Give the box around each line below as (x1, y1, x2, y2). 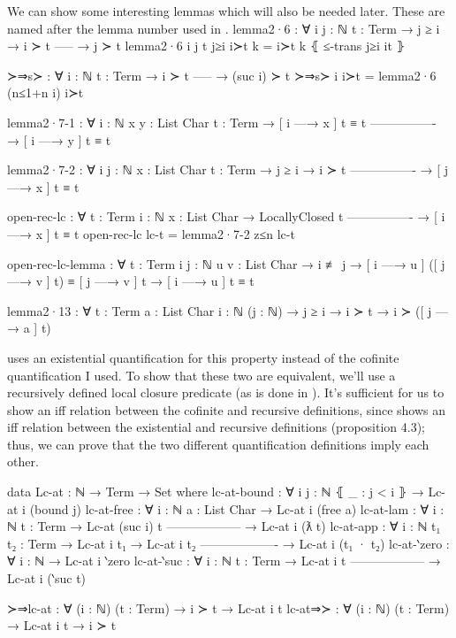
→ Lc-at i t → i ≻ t (7, 616, 117, 634)
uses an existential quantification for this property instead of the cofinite (7, 348, 399, 366)
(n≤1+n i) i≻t (7, 83, 84, 102)
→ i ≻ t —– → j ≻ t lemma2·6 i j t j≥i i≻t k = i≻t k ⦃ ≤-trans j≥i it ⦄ (7, 36, 406, 55)
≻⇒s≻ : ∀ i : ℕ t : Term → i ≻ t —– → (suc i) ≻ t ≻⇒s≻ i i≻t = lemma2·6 (7, 65, 437, 84)
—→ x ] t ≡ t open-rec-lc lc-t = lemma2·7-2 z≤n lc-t (7, 224, 295, 242)
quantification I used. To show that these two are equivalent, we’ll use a (7, 365, 396, 384)
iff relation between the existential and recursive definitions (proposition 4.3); (7, 418, 425, 436)
